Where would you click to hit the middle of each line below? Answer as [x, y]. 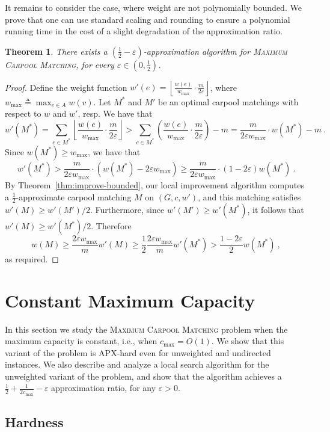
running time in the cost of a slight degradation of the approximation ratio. [144, 31]
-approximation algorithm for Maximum [215, 51]
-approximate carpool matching [74, 196]
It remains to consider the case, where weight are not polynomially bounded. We [153, 7]
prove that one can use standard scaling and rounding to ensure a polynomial [148, 19]
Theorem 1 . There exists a [56, 51]
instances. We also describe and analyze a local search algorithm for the [137, 364]
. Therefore [111, 226]
